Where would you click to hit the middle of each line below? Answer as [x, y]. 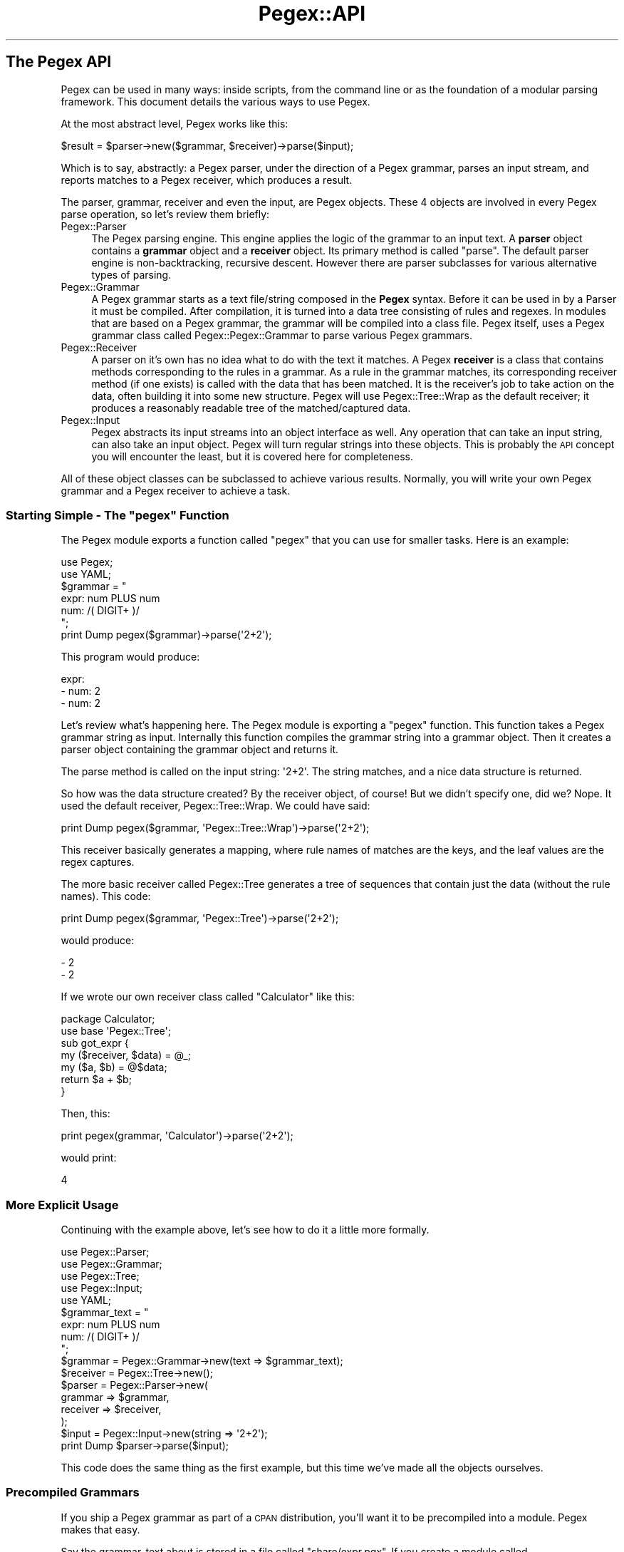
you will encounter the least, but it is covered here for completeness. [252, 456]
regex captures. [98, 862]
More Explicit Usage [62, 1205]
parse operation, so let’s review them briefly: [165, 214]
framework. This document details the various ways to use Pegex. [215, 101]
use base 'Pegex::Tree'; [116, 1031]
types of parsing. [131, 274]
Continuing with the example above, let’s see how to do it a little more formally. [245, 1230]
